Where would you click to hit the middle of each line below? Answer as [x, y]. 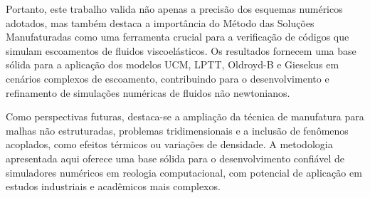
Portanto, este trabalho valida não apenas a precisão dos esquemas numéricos [174, 9]
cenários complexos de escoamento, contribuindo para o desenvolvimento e [168, 78]
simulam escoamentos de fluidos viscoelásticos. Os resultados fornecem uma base [181, 50]
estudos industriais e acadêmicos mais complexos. [113, 186]
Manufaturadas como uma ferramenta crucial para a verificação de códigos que [178, 37]
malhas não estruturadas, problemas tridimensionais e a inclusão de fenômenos [177, 130]
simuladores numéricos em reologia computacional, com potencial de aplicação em [184, 172]
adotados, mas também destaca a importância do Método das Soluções [160, 22]
